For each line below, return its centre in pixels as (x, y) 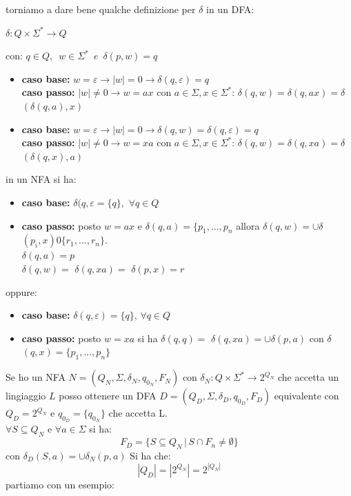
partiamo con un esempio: (60, 484)
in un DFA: (230, 9)
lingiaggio (26, 396)
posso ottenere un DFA (108, 396)
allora (248, 225)
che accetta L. (138, 413)
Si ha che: (150, 455)
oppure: (21, 291)
